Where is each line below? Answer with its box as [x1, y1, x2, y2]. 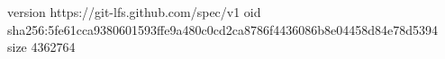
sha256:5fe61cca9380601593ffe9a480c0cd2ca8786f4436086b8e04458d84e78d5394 [7, 20, 438, 38]
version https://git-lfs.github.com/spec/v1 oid [7, 3, 261, 21]
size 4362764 [7, 38, 76, 56]
